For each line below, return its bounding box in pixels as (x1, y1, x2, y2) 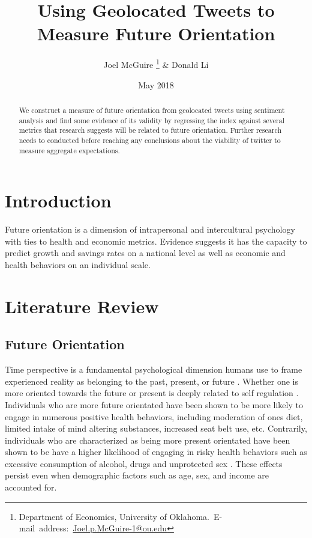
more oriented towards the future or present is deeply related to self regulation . (5, 387, 299, 399)
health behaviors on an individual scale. (5, 258, 151, 271)
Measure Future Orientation (37, 21, 275, 46)
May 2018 (138, 78, 174, 91)
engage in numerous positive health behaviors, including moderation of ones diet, (5, 410, 303, 423)
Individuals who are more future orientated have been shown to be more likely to (5, 398, 303, 411)
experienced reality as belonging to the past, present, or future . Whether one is (5, 374, 299, 387)
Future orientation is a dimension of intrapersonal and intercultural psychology (5, 223, 295, 236)
